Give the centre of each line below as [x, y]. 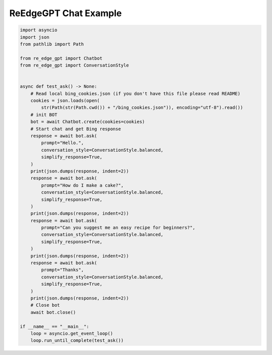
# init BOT [44, 114]
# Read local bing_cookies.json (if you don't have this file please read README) [135, 94]
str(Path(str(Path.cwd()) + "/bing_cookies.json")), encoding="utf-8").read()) [142, 108]
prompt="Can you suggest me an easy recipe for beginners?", [118, 228]
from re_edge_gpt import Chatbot [61, 58]
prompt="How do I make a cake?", [82, 185]
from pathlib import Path [52, 44]
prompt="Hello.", [62, 143]
